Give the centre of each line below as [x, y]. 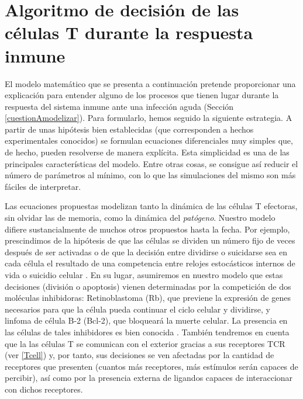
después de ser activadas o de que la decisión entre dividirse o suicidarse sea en [146, 251]
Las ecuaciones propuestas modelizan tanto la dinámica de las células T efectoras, [151, 206]
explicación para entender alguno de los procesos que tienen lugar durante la [142, 95]
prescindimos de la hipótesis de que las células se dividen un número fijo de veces [150, 240]
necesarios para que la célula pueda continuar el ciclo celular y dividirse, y [137, 309]
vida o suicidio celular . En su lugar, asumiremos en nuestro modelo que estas [144, 275]
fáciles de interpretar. [43, 186]
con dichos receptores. [44, 389]
